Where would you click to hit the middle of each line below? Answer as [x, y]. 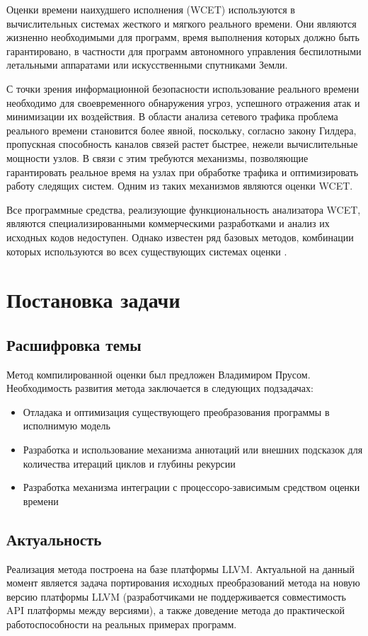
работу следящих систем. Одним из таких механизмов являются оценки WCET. [180, 186]
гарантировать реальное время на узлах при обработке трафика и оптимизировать [183, 172]
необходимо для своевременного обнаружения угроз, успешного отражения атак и [183, 102]
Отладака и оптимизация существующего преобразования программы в [176, 411]
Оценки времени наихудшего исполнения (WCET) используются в [151, 9]
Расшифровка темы [74, 344]
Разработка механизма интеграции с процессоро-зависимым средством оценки [191, 487]
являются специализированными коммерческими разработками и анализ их [168, 223]
